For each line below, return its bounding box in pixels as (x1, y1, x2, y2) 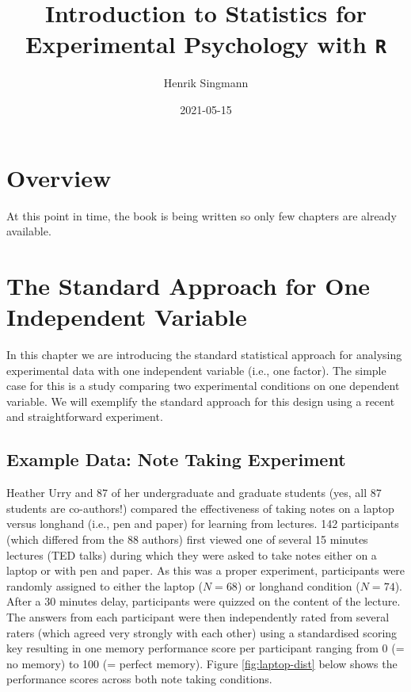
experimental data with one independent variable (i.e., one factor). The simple (6, 361, 386, 378)
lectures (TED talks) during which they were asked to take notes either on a (6, 546, 377, 563)
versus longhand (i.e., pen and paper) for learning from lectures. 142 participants (6, 515, 399, 532)
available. (6, 223, 51, 239)
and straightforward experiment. (6, 408, 163, 425)
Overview (6, 161, 112, 193)
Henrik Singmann (163, 75, 249, 91)
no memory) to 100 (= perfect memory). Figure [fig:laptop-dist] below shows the (6, 655, 398, 671)
